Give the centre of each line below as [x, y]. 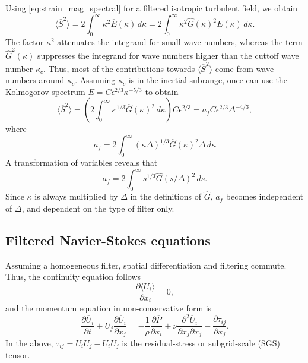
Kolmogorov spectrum [45, 91]
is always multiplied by [76, 196]
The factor [25, 41]
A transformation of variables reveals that [82, 162]
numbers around [35, 80]
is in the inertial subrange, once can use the [208, 80]
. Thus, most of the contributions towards [119, 68]
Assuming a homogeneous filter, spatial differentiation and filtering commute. [146, 265]
